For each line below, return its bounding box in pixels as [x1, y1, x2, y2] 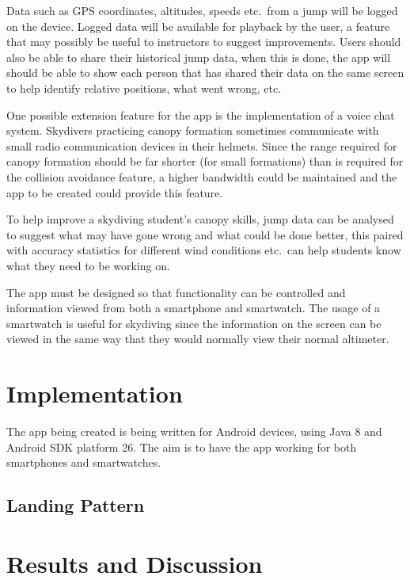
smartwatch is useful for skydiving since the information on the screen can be [6, 315, 382, 331]
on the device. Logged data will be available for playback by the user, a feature [6, 17, 390, 34]
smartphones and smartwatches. [6, 454, 161, 471]
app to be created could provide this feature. [6, 184, 223, 200]
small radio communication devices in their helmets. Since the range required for [6, 137, 397, 154]
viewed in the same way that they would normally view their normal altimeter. [6, 330, 389, 347]
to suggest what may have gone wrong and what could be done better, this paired [6, 226, 404, 242]
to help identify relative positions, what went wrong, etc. [6, 79, 282, 96]
